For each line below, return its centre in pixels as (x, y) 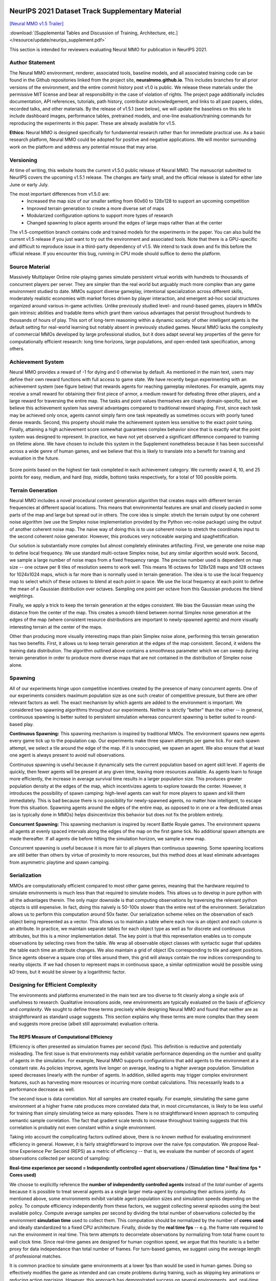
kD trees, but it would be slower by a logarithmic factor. (68, 972)
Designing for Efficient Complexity (53, 985)
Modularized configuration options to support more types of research (100, 216)
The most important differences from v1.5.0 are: (60, 194)
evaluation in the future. (34, 458)
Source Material (30, 266)
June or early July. (29, 184)
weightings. (22, 596)
